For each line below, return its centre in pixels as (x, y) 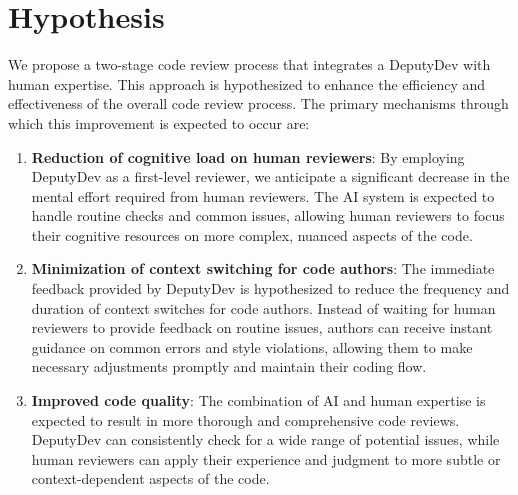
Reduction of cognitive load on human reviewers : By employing (248, 156)
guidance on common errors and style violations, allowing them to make (252, 346)
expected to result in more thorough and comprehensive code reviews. (245, 419)
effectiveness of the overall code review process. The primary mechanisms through (258, 103)
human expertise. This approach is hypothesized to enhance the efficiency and (247, 83)
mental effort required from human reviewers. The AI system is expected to (263, 195)
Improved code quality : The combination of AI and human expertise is (258, 400)
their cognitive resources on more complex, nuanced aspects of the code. (252, 234)
